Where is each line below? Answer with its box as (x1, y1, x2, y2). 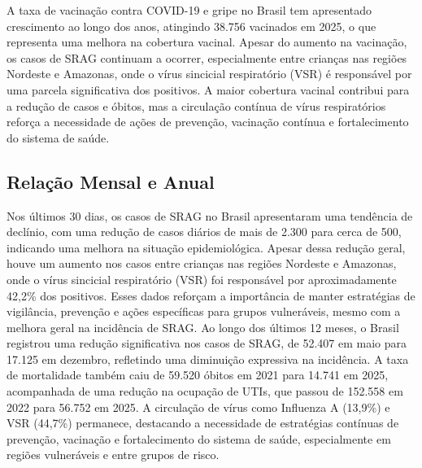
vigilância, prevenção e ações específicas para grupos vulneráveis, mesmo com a (7, 303, 401, 320)
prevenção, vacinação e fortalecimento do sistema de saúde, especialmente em (7, 430, 391, 447)
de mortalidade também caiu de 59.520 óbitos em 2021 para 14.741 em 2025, (7, 366, 389, 383)
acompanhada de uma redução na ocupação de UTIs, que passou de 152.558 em (7, 383, 403, 400)
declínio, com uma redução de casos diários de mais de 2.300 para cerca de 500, (7, 223, 402, 240)
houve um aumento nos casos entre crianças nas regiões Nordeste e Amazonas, (7, 255, 397, 272)
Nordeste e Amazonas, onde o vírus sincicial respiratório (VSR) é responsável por (7, 65, 412, 82)
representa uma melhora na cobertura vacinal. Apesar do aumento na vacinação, (7, 33, 407, 50)
